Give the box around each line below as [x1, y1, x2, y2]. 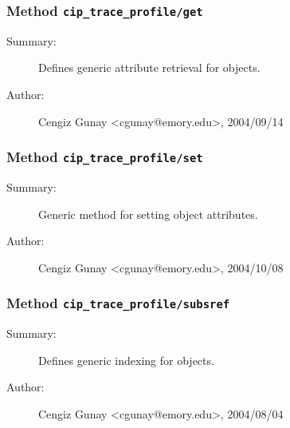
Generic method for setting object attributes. [38, 205, 258, 222]
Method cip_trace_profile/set [6, 147, 203, 167]
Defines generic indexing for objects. [38, 351, 214, 368]
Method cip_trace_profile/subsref [6, 293, 230, 313]
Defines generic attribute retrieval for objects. [38, 59, 261, 76]
